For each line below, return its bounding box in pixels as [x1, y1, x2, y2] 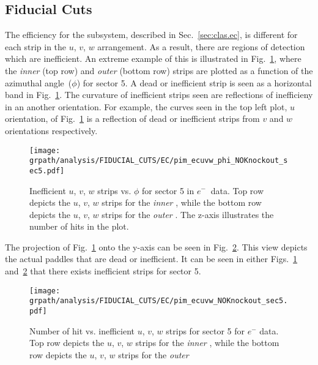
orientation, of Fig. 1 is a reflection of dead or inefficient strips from [5, 112, 260, 125]
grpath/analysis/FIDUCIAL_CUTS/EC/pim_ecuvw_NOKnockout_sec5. [29, 296, 288, 306]
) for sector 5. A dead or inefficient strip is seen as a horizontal [76, 76, 312, 89]
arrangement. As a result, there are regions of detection [97, 40, 305, 53]
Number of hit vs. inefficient [29, 324, 135, 337]
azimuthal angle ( [5, 76, 72, 89]
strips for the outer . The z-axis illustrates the [102, 208, 274, 220]
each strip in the [5, 40, 67, 53]
